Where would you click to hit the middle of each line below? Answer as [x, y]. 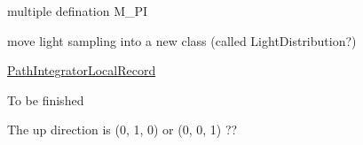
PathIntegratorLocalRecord [82, 70]
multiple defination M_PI [78, 11]
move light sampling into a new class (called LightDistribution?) [182, 40]
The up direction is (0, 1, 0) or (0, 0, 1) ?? [122, 130]
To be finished [46, 99]
